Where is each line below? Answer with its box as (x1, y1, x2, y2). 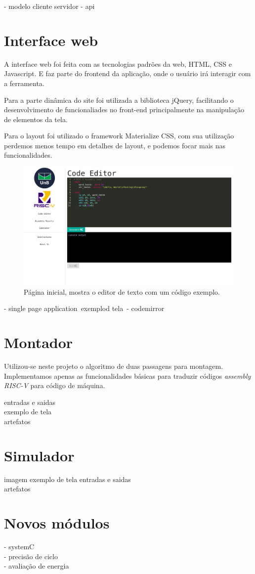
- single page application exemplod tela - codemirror (4, 303, 165, 313)
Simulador (4, 445, 75, 465)
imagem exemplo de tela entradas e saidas (4, 474, 131, 484)
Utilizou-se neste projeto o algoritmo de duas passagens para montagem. (4, 361, 223, 371)
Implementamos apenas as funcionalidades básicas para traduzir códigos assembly (4, 370, 251, 381)
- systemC (4, 541, 35, 552)
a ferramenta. (4, 78, 44, 88)
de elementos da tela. (4, 114, 68, 124)
